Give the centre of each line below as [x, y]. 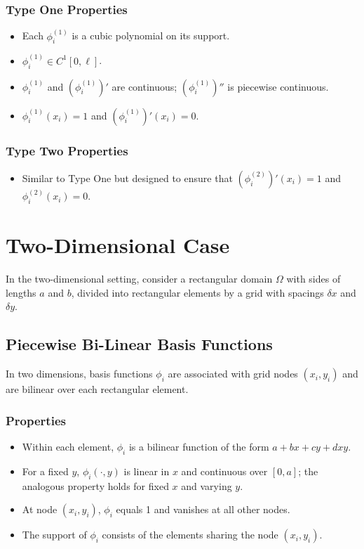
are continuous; [144, 86]
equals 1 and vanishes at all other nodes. [203, 509]
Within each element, [68, 447]
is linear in [147, 471]
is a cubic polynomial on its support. [151, 35]
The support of [54, 535]
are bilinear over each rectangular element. [97, 389]
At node [40, 509]
